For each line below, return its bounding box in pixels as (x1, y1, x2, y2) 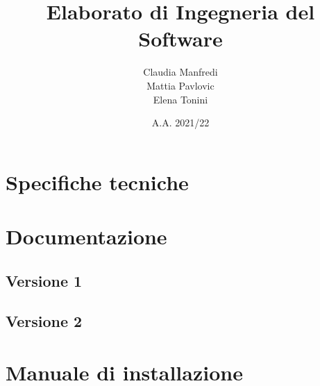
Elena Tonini (153, 92, 208, 106)
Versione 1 (6, 269, 83, 291)
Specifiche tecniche (6, 167, 189, 196)
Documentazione (6, 222, 167, 251)
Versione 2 (6, 310, 83, 332)
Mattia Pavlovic (146, 78, 214, 92)
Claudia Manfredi (143, 65, 218, 79)
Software (138, 24, 223, 53)
